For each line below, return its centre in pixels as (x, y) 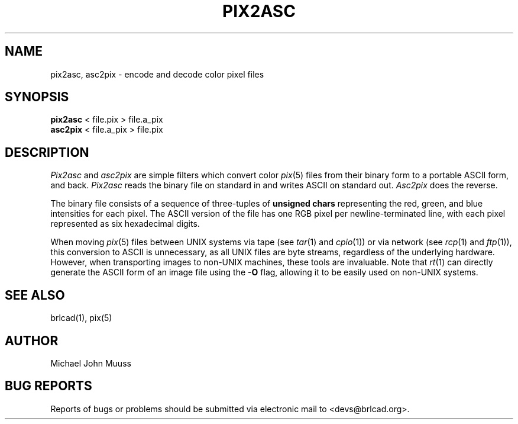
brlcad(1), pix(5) (81, 318)
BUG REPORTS (48, 386)
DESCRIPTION (47, 152)
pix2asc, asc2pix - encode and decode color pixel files (157, 74)
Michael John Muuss (91, 363)
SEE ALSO (35, 295)
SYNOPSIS (37, 97)
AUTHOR (32, 341)
